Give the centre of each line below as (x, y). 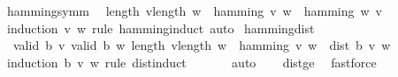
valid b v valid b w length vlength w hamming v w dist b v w (202, 45)
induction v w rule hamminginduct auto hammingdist (161, 28)
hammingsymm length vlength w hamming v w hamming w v (194, 10)
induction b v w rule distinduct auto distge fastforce (191, 62)
